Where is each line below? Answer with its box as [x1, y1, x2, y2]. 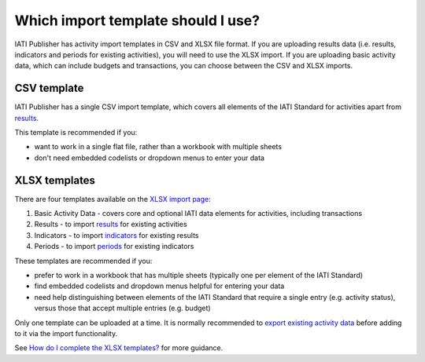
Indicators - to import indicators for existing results [34, 230, 199, 240]
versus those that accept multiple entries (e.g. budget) [34, 303, 212, 313]
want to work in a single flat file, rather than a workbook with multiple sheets [34, 142, 283, 152]
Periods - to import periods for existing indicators [34, 242, 194, 251]
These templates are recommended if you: [14, 256, 153, 265]
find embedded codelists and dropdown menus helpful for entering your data [34, 281, 285, 291]
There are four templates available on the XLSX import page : [14, 194, 212, 203]
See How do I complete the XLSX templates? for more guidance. [14, 343, 224, 353]
